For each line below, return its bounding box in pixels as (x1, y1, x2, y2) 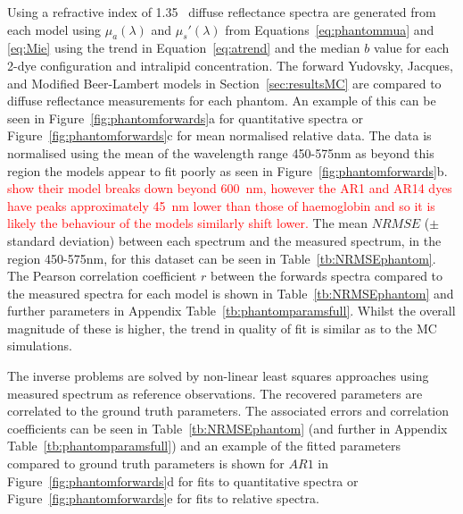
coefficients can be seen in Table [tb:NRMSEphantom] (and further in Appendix (7, 418, 448, 437)
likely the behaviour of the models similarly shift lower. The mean (7, 214, 368, 232)
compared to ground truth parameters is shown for (7, 454, 285, 473)
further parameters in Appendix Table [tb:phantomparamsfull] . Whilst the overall (7, 301, 456, 320)
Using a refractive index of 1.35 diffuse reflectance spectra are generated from (7, 3, 436, 21)
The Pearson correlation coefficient (7, 266, 197, 285)
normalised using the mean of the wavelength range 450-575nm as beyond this (7, 143, 434, 162)
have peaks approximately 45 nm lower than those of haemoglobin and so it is (7, 196, 435, 215)
